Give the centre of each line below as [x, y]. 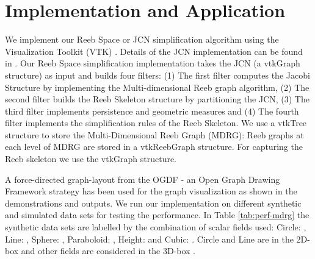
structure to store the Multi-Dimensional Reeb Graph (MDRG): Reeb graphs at [154, 134]
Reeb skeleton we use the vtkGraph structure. [91, 159]
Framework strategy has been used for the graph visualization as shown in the [151, 191]
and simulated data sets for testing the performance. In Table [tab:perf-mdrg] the [157, 215]
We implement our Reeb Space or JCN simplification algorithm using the [142, 39]
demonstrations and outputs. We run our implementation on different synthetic [153, 203]
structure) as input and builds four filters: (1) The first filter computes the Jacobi [157, 75]
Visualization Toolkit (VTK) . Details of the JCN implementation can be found [154, 51]
